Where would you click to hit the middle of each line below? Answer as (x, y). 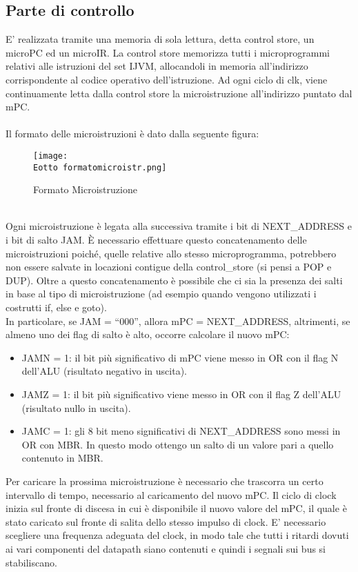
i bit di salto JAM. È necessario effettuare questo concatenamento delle (156, 240)
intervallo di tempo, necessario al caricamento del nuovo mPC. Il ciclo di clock (171, 494)
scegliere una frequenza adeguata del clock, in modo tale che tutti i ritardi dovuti (177, 535)
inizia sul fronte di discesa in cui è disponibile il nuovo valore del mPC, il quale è (176, 508)
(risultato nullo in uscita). (76, 407)
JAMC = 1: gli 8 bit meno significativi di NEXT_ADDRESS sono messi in (181, 431)
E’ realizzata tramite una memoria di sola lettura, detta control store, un (160, 39)
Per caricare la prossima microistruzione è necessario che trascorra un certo (165, 481)
